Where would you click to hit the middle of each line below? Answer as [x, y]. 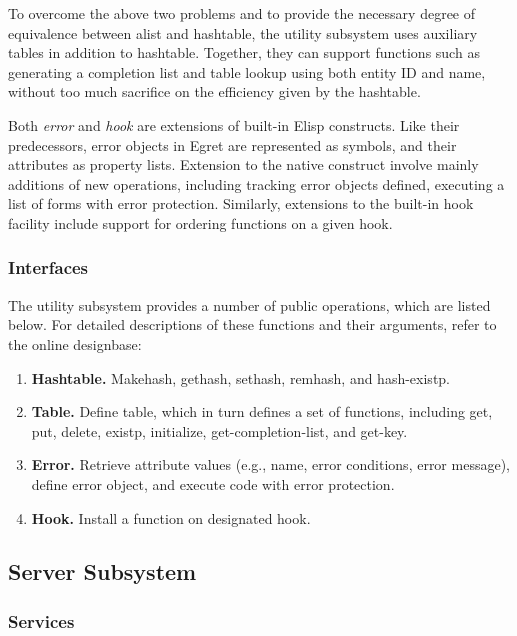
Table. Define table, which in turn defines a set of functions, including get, [262, 411]
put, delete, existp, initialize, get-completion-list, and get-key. [219, 430]
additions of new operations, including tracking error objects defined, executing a [256, 183]
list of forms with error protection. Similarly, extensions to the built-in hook [241, 203]
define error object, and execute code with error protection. [213, 483]
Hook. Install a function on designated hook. [171, 517]
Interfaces [48, 267]
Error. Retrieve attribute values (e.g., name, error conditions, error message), [270, 464]
